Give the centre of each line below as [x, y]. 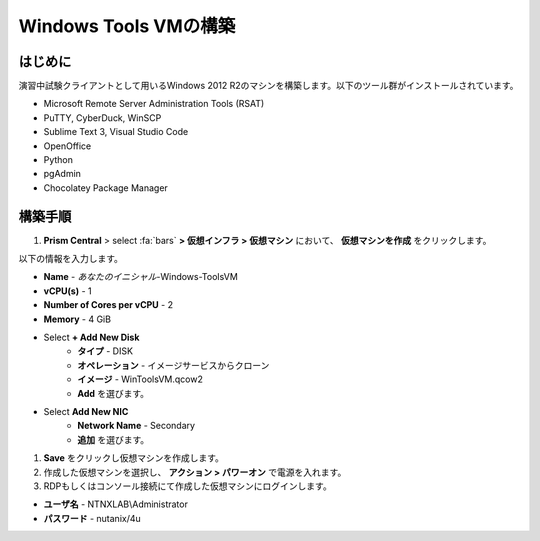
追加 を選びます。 [113, 439]
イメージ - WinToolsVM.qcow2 [140, 379]
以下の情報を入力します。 [71, 259]
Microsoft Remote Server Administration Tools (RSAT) [154, 104]
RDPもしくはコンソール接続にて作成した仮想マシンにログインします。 [187, 486]
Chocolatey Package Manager [106, 187]
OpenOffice [67, 146]
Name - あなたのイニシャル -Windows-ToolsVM [141, 277]
